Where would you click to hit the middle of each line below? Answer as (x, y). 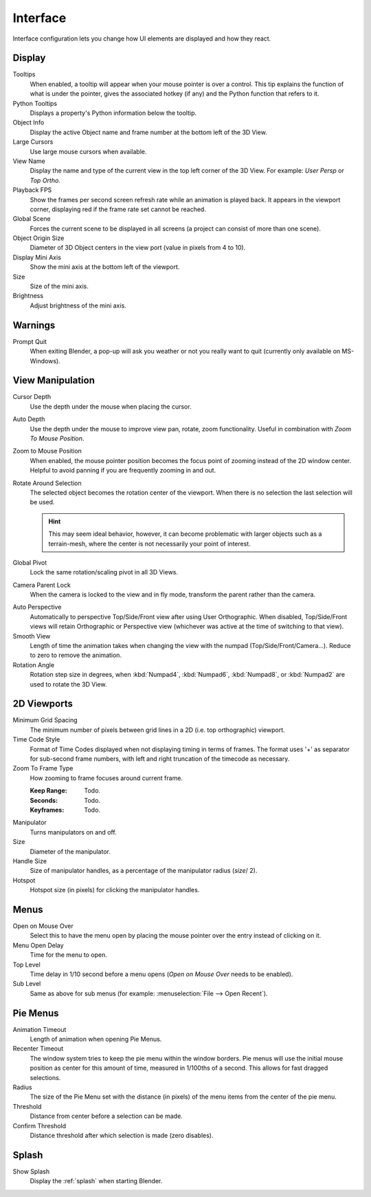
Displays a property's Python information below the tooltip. (113, 113)
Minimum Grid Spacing (45, 720)
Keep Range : (49, 790)
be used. (42, 502)
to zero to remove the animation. (76, 655)
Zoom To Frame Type (43, 768)
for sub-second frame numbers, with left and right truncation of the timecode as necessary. (160, 759)
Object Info (29, 122)
